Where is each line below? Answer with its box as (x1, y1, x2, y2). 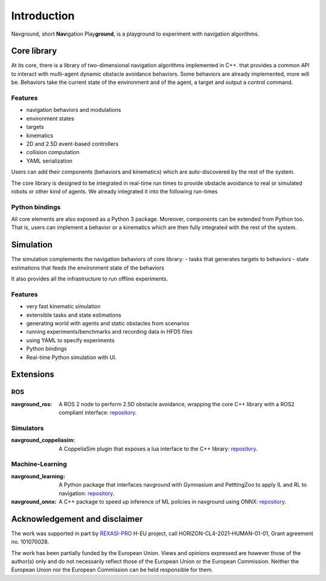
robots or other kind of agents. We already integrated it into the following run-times (11, 187, 218, 195)
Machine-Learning (11, 460, 68, 469)
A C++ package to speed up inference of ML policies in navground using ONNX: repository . (59, 498, 287, 505)
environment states (26, 115, 75, 122)
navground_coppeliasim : (11, 437, 75, 444)
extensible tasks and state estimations (26, 311, 122, 319)
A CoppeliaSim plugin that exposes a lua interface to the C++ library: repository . (59, 445, 258, 452)
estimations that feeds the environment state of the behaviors (11, 264, 165, 271)
